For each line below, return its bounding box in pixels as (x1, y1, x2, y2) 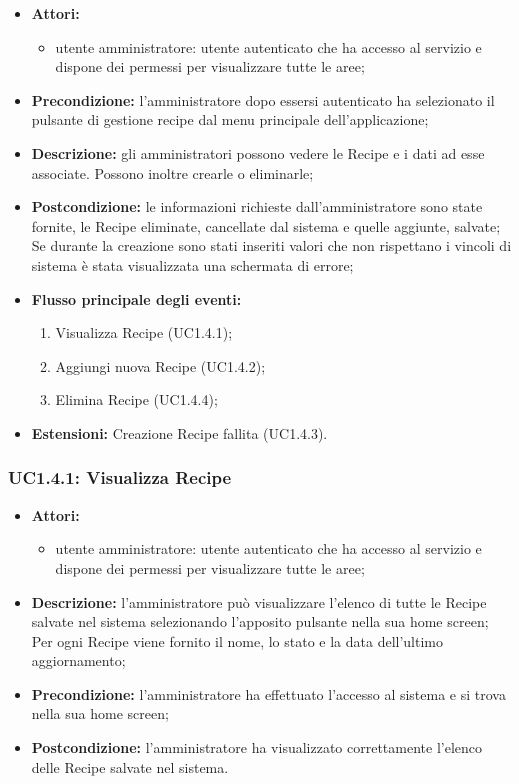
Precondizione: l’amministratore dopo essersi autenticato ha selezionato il (31, 89, 495, 110)
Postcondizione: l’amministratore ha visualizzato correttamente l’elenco (31, 737, 483, 758)
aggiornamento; (31, 650, 126, 671)
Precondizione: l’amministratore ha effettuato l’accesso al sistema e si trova (31, 683, 506, 704)
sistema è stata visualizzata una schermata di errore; (31, 254, 354, 275)
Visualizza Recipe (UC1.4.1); (55, 322, 233, 343)
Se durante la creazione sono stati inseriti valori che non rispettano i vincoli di (31, 235, 512, 256)
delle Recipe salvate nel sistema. (31, 756, 229, 777)
